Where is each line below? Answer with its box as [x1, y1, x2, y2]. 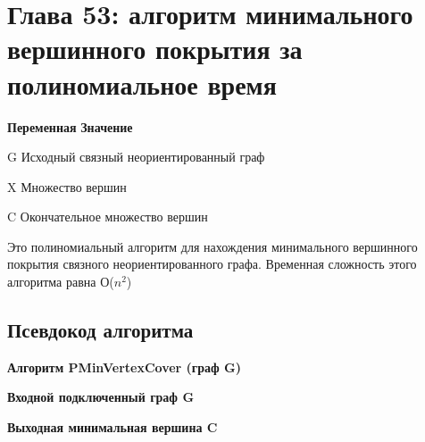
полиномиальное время [7, 65, 277, 102]
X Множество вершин [7, 177, 127, 196]
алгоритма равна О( [7, 272, 114, 291]
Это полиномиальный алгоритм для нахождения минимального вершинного [7, 237, 418, 255]
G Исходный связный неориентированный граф [7, 147, 265, 166]
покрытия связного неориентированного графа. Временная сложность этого [7, 254, 417, 273]
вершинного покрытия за [7, 30, 303, 67]
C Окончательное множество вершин [7, 207, 208, 226]
